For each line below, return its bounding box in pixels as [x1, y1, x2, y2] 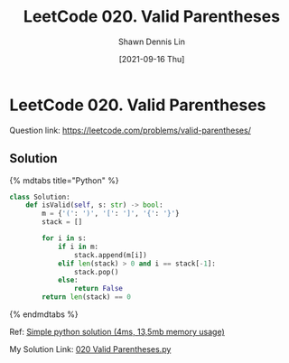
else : [57, 275, 79, 285]
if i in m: [57, 242, 99, 251]
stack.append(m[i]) [73, 250, 147, 259]
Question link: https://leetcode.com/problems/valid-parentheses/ [9, 125, 251, 135]
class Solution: [9, 192, 70, 201]
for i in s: [42, 234, 88, 243]
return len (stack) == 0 [42, 293, 131, 302]
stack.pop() [73, 267, 119, 276]
